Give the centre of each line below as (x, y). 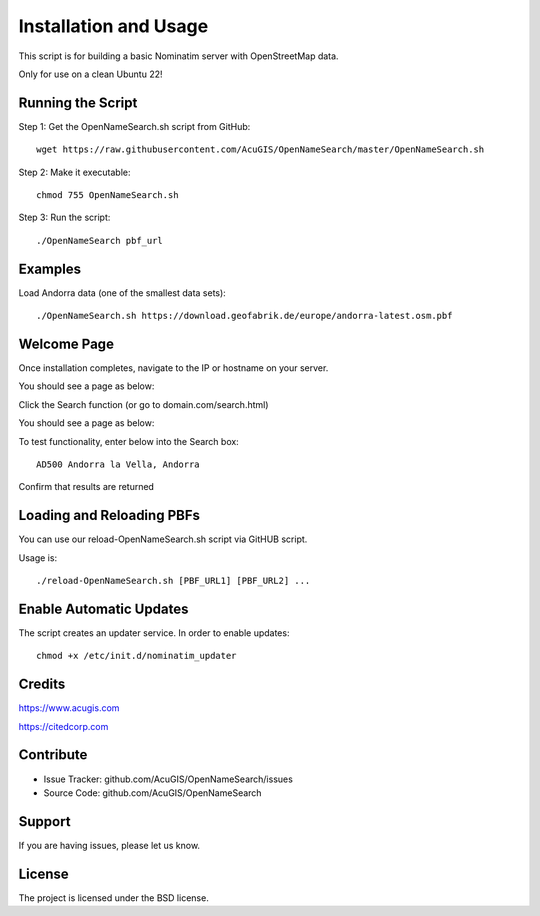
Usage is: (38, 557)
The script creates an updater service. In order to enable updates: (154, 632)
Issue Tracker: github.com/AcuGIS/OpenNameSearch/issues (168, 779)
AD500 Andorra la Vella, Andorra (118, 464)
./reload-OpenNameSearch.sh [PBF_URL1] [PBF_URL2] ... (173, 581)
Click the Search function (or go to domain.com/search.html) (143, 404)
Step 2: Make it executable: (74, 172)
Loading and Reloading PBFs (109, 515)
